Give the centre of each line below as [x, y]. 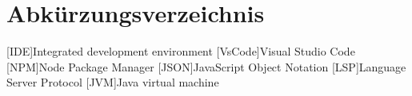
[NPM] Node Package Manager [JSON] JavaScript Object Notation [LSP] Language [206, 66]
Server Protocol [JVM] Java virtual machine [113, 82]
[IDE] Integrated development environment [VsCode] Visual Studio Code [181, 51]
